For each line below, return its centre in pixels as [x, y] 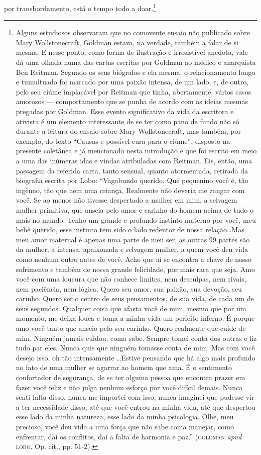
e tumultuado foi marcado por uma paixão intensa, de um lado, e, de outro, [132, 82]
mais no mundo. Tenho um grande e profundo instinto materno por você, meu [136, 219]
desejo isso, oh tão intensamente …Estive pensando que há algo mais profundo [136, 357]
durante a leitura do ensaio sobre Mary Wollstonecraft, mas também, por [128, 131]
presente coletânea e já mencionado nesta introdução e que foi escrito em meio [136, 151]
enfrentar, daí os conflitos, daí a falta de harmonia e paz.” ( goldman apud [129, 436]
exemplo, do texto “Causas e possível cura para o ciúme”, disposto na [123, 141]
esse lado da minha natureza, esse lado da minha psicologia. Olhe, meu [125, 417]
